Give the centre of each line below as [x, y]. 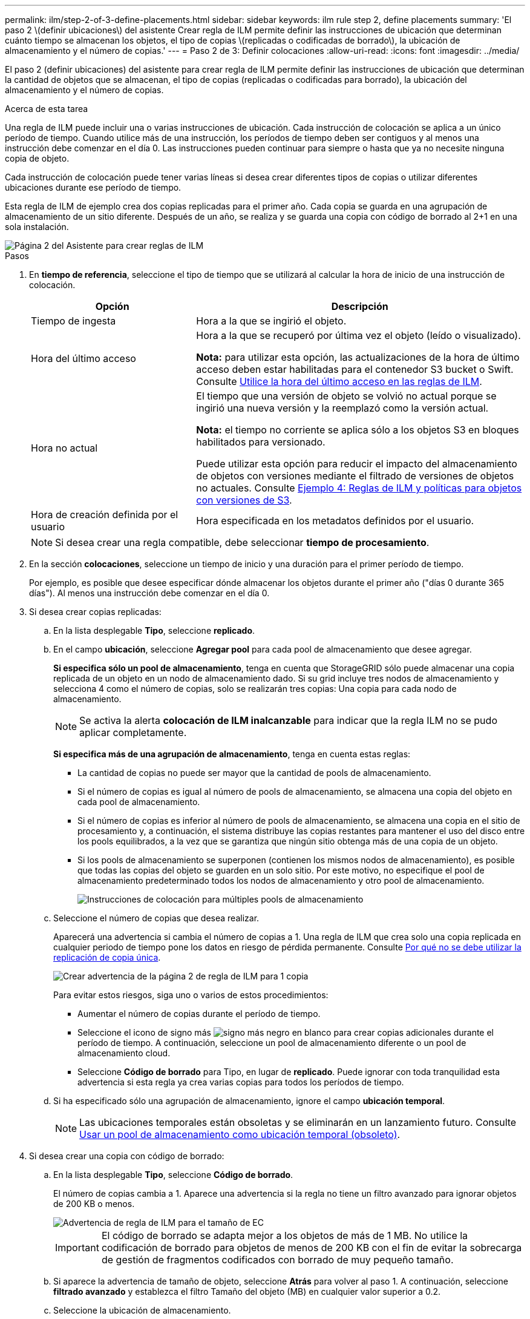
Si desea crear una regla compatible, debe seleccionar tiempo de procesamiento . [242, 542]
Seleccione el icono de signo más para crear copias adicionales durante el [286, 1032]
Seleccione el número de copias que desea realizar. [156, 918]
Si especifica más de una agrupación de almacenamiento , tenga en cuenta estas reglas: [232, 754]
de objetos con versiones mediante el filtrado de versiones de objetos [355, 476]
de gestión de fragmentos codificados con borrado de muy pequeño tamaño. [277, 1260]
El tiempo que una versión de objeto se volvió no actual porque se [346, 396]
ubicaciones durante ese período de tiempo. [93, 187]
